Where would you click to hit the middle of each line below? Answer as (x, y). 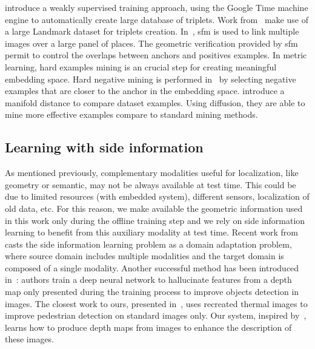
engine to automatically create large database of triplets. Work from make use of (157, 19)
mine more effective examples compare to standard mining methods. (131, 114)
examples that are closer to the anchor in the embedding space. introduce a (145, 91)
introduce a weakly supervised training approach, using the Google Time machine (157, 7)
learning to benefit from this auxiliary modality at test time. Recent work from (151, 232)
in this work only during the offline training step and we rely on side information (155, 220)
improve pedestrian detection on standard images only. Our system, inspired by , (156, 315)
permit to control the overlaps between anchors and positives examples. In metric (156, 55)
